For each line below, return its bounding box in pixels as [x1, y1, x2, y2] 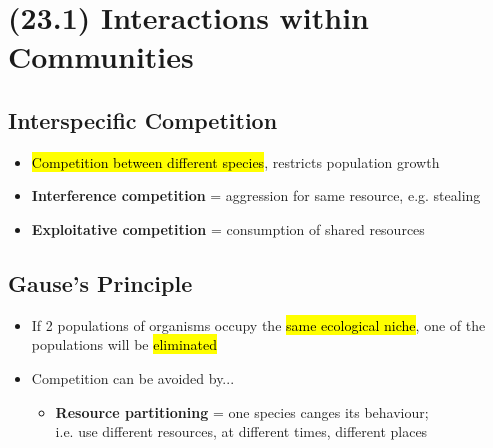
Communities [8, 36, 194, 77]
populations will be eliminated [31, 334, 218, 355]
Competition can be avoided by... [31, 367, 235, 388]
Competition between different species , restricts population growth [31, 151, 440, 172]
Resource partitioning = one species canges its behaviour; [55, 401, 429, 422]
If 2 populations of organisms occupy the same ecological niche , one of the [31, 314, 486, 335]
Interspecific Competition [8, 104, 278, 135]
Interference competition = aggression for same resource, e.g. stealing [31, 185, 481, 206]
